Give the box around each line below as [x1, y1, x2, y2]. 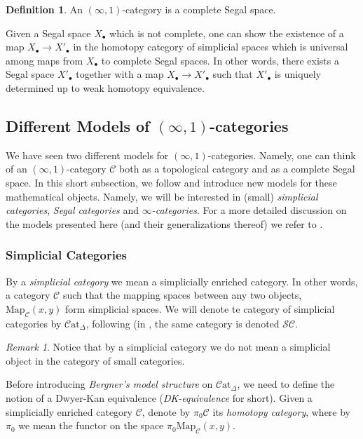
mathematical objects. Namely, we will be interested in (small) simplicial [6, 189, 318, 203]
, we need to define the [237, 377, 335, 391]
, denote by [142, 404, 191, 419]
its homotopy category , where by [212, 404, 350, 419]
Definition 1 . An [6, 2, 83, 16]
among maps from [6, 53, 83, 67]
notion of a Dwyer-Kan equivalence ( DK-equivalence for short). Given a [6, 390, 313, 405]
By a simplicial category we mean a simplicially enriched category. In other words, [6, 273, 358, 288]
